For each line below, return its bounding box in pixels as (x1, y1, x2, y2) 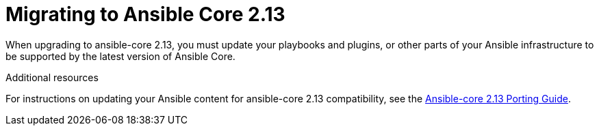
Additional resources (5, 71, 99, 83)
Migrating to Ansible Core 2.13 (5, 3, 285, 26)
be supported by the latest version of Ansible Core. (5, 50, 235, 62)
